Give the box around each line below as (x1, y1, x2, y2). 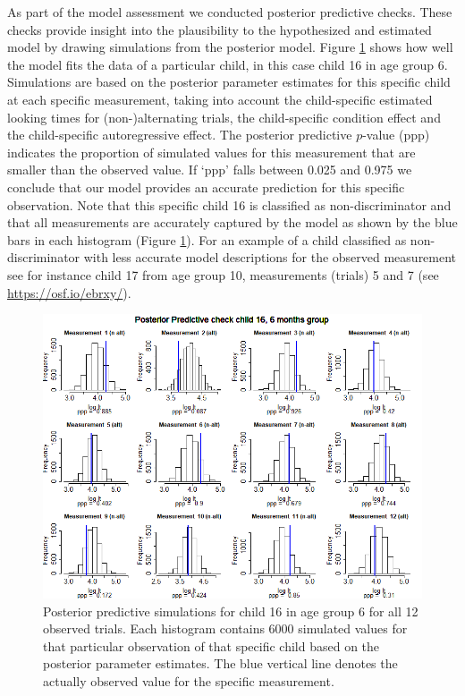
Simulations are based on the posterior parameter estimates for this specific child (7, 72, 451, 91)
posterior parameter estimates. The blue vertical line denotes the (43, 654, 398, 673)
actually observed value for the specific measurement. (43, 672, 334, 691)
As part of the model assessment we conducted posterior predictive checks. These (7, 3, 452, 21)
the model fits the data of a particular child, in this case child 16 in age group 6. (7, 55, 448, 73)
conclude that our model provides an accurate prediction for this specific (7, 177, 405, 196)
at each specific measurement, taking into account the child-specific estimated (7, 89, 433, 108)
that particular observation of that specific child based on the (43, 636, 380, 655)
